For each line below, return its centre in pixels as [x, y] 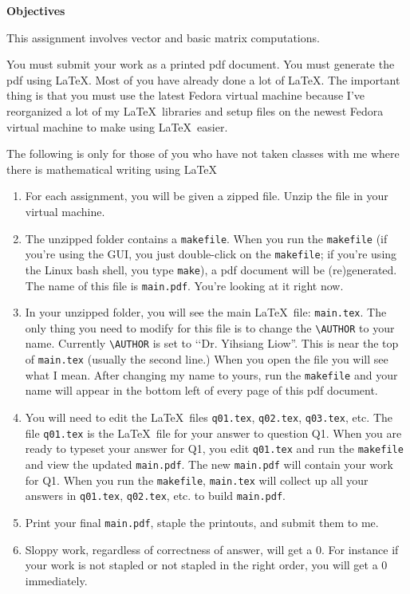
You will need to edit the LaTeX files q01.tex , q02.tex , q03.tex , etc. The [209, 417]
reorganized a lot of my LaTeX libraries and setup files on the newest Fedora [195, 110]
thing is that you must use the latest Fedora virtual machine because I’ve [186, 95]
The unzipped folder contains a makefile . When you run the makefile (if [206, 238]
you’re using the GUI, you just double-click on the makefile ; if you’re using [211, 254]
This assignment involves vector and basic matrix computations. [163, 37]
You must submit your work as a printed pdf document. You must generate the [201, 64]
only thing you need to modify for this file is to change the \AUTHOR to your [210, 327]
